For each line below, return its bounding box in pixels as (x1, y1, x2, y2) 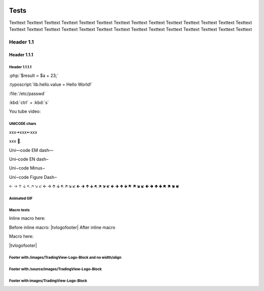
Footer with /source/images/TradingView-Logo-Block (9, 267, 102, 272)
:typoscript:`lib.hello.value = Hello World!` (9, 81, 93, 88)
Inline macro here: (9, 216, 46, 221)
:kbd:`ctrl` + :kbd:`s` (9, 99, 49, 105)
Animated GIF (9, 196, 33, 201)
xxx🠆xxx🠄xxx (9, 129, 38, 135)
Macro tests (9, 207, 30, 213)
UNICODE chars (9, 121, 37, 126)
